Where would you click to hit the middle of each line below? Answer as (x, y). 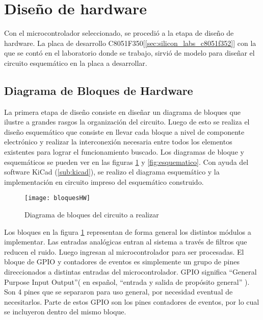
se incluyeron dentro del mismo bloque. (65, 312)
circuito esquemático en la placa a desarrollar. (76, 63)
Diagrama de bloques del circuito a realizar (92, 215)
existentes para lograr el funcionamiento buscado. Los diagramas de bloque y (124, 152)
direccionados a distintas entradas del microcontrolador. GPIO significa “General (130, 272)
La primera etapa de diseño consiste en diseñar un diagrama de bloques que (122, 112)
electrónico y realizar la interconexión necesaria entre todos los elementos (118, 142)
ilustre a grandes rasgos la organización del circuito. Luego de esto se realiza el (127, 122)
